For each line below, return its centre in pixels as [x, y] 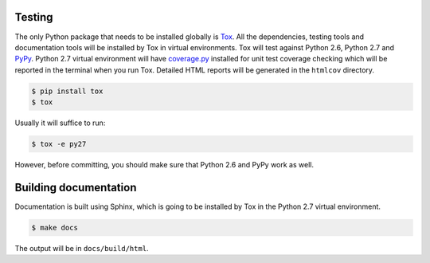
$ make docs [55, 228]
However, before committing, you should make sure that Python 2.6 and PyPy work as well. [164, 165]
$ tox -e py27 [59, 144]
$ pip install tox [67, 91]
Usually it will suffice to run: [60, 123]
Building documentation [76, 187]
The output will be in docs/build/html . [82, 248]
